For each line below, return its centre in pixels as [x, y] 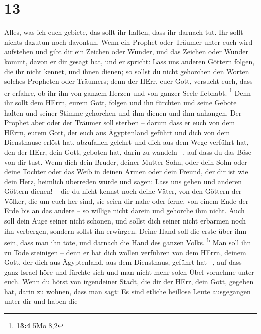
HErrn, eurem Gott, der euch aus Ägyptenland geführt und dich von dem [117, 132]
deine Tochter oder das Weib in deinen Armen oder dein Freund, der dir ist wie [126, 172]
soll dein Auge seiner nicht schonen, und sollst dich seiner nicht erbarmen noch [125, 221]
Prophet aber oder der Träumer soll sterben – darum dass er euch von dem [120, 122]
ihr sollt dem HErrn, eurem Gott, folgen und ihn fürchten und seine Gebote [120, 102]
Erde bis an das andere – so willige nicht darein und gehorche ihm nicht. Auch [124, 211]
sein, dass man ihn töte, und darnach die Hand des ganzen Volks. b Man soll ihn [128, 241]
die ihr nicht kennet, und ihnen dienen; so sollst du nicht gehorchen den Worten [127, 71]
